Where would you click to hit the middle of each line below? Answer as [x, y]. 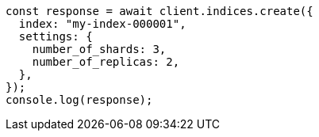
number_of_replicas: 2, [106, 62]
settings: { [56, 36]
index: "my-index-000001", [102, 24]
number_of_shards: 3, [99, 49]
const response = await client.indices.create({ [159, 11]
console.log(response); [79, 100]
